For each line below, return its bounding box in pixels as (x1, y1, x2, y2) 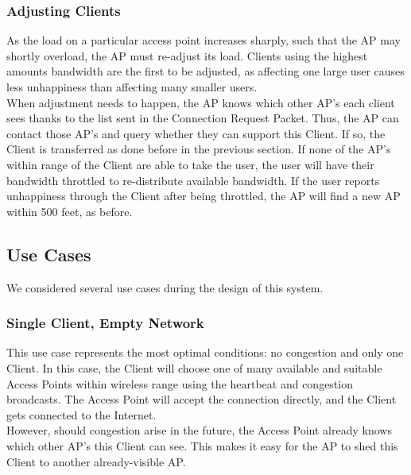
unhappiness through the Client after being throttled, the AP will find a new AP (6, 187, 401, 204)
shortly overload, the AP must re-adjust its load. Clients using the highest (6, 47, 368, 64)
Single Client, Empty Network (6, 313, 204, 333)
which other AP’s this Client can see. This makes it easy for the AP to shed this (6, 437, 398, 454)
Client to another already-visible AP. (6, 453, 186, 469)
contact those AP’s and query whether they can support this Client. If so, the (6, 125, 386, 141)
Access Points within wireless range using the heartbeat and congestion (6, 375, 353, 392)
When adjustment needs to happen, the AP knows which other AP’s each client (6, 94, 395, 110)
